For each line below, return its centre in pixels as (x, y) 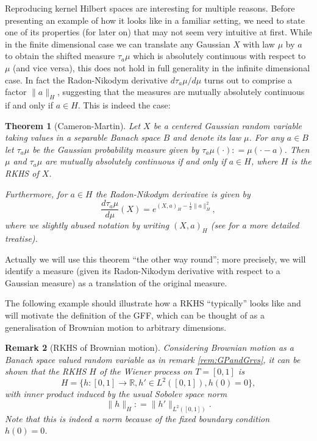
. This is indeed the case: (124, 104)
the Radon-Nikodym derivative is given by (173, 193)
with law (259, 44)
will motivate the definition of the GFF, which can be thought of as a (135, 315)
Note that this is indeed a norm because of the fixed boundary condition (137, 418)
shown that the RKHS (46, 371)
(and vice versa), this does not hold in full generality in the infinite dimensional (162, 67)
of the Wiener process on (146, 371)
